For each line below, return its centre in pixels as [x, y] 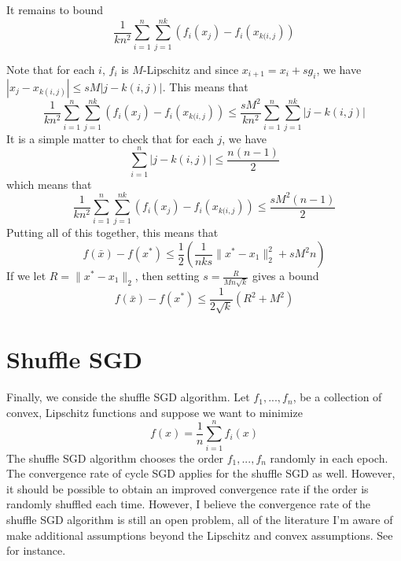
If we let [26, 276]
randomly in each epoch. [329, 458]
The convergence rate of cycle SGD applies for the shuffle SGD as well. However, [201, 473]
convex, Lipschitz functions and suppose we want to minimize [155, 412]
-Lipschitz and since [191, 69]
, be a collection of [337, 397]
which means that [49, 184]
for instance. [36, 550]
